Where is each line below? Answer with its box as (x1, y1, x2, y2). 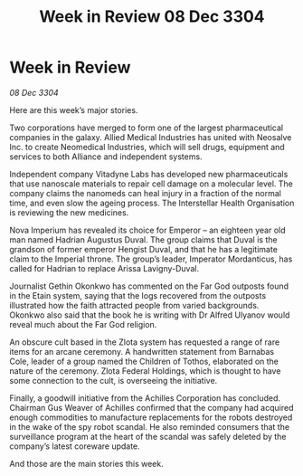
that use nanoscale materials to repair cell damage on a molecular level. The (9, 178, 294, 189)
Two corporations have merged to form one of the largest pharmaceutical (9, 122, 283, 133)
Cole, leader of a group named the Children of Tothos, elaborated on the (9, 356, 279, 367)
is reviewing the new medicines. (9, 206, 129, 218)
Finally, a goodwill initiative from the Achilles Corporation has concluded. (9, 392, 281, 404)
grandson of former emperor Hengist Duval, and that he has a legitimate (9, 243, 279, 254)
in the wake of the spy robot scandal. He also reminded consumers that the (9, 421, 290, 432)
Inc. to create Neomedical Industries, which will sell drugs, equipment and (9, 141, 285, 152)
